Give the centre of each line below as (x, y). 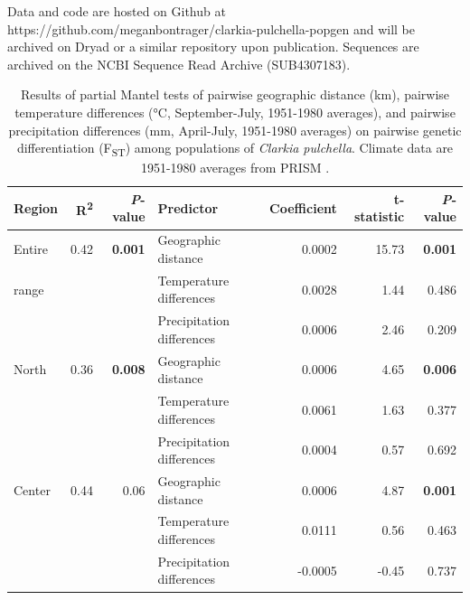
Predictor (188, 207)
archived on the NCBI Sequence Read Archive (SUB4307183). (179, 64)
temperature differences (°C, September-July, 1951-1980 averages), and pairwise (235, 112)
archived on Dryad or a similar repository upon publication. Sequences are (213, 47)
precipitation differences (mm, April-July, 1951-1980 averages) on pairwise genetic (235, 130)
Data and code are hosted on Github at (117, 11)
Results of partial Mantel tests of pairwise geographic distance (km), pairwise (235, 94)
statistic (379, 216)
